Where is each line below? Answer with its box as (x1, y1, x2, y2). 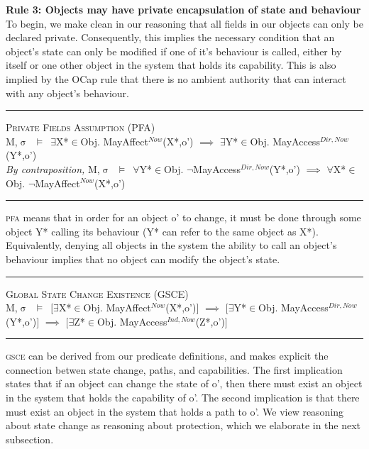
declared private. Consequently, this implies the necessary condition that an (6, 30, 335, 45)
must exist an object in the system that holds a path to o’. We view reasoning (6, 404, 344, 418)
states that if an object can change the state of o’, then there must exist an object (6, 376, 363, 391)
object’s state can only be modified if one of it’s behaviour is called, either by (6, 43, 342, 58)
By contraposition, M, (6, 161, 100, 176)
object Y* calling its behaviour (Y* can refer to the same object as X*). (6, 223, 319, 238)
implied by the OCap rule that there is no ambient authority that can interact (6, 71, 346, 86)
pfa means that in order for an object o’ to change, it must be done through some (6, 210, 361, 225)
